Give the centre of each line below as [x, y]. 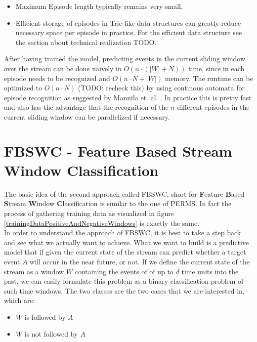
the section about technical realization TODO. [86, 42]
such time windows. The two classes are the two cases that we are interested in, [124, 290]
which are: [20, 300]
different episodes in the [213, 107]
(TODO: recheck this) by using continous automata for [161, 88]
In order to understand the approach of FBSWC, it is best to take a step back [123, 233]
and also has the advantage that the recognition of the [86, 107]
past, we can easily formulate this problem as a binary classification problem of [124, 281]
